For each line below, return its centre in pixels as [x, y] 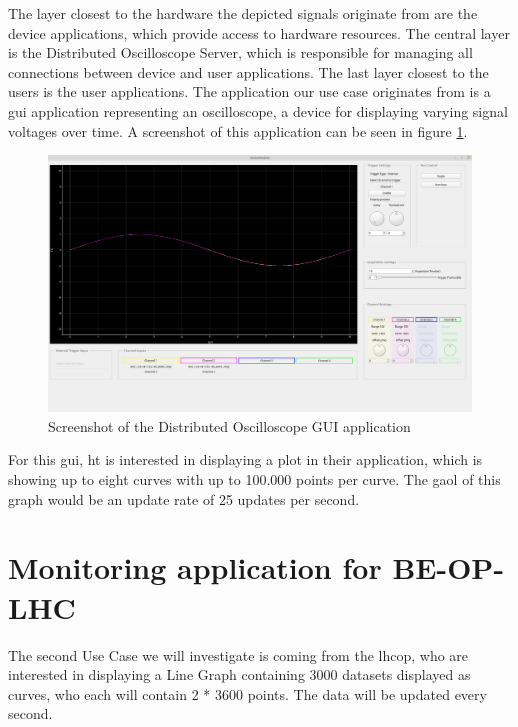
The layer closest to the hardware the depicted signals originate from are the [243, 13]
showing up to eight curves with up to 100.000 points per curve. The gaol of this [254, 479]
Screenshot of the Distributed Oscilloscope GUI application [229, 425]
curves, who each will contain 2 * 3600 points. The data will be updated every [247, 693]
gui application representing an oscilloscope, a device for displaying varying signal [258, 110]
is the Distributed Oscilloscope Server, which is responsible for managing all [240, 52]
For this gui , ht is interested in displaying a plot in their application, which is [245, 459]
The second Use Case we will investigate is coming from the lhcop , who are [238, 654]
